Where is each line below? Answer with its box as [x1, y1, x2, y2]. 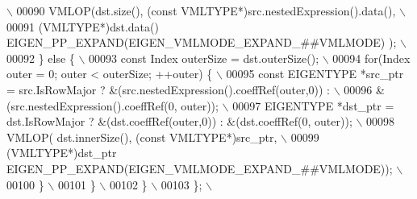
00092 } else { [6, 49, 75, 66]
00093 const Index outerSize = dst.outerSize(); [89, 49, 319, 66]
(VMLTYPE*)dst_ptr [6, 144, 117, 161]
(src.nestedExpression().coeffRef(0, [6, 97, 177, 114]
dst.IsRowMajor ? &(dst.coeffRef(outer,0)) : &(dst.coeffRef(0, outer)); [6, 113, 352, 130]
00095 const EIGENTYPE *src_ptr [226, 65, 404, 82]
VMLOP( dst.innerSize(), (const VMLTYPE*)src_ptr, [6, 128, 277, 145]
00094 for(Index [332, 49, 411, 66]
